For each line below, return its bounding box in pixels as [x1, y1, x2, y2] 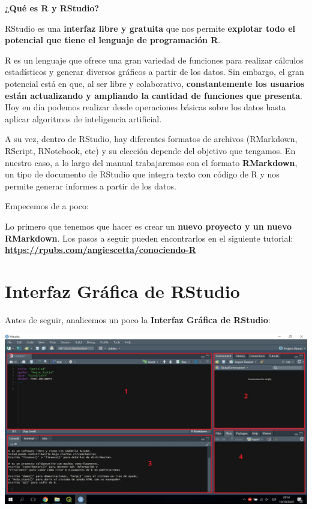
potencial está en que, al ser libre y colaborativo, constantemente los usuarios [5, 77, 305, 89]
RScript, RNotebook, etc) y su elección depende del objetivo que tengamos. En [5, 144, 296, 156]
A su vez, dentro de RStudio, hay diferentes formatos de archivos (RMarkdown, [5, 132, 298, 145]
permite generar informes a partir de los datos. [5, 179, 176, 192]
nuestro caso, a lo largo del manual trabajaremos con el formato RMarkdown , [5, 156, 298, 168]
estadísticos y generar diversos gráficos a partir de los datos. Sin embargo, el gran [5, 65, 304, 78]
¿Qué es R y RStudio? [5, 2, 100, 14]
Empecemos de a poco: [5, 200, 89, 212]
